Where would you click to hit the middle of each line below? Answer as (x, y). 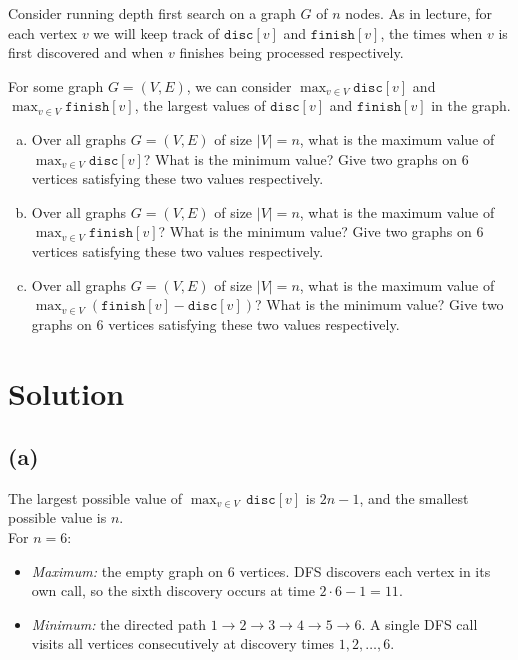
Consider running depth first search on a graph (152, 13)
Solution (66, 392)
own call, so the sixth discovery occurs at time (173, 590)
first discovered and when (86, 52)
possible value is (57, 517)
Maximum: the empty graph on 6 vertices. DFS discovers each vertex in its (261, 570)
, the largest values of (200, 105)
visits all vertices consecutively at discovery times (183, 643)
